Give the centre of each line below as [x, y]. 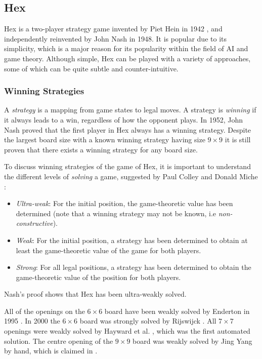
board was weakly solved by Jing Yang [192, 341]
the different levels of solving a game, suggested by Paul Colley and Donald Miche [131, 176]
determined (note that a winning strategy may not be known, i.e [116, 213]
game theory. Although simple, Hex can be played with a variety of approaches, [127, 58]
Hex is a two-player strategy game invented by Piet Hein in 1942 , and [113, 29]
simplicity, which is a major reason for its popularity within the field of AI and [126, 48]
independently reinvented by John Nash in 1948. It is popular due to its [115, 38]
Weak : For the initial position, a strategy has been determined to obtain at [132, 240]
